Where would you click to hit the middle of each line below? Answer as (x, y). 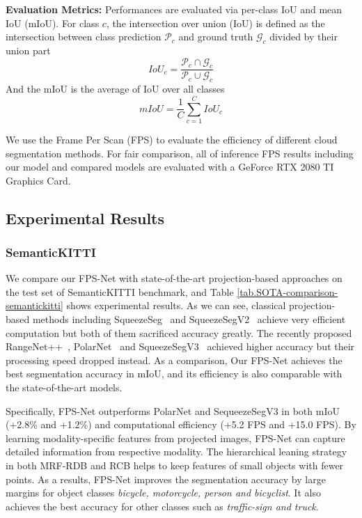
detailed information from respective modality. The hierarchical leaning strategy (176, 452)
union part (28, 50)
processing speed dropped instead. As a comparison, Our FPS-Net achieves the (174, 360)
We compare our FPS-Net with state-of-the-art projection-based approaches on (174, 278)
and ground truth (216, 37)
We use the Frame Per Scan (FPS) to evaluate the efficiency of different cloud (172, 139)
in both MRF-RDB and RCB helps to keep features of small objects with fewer (175, 465)
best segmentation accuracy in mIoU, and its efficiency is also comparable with (174, 374)
